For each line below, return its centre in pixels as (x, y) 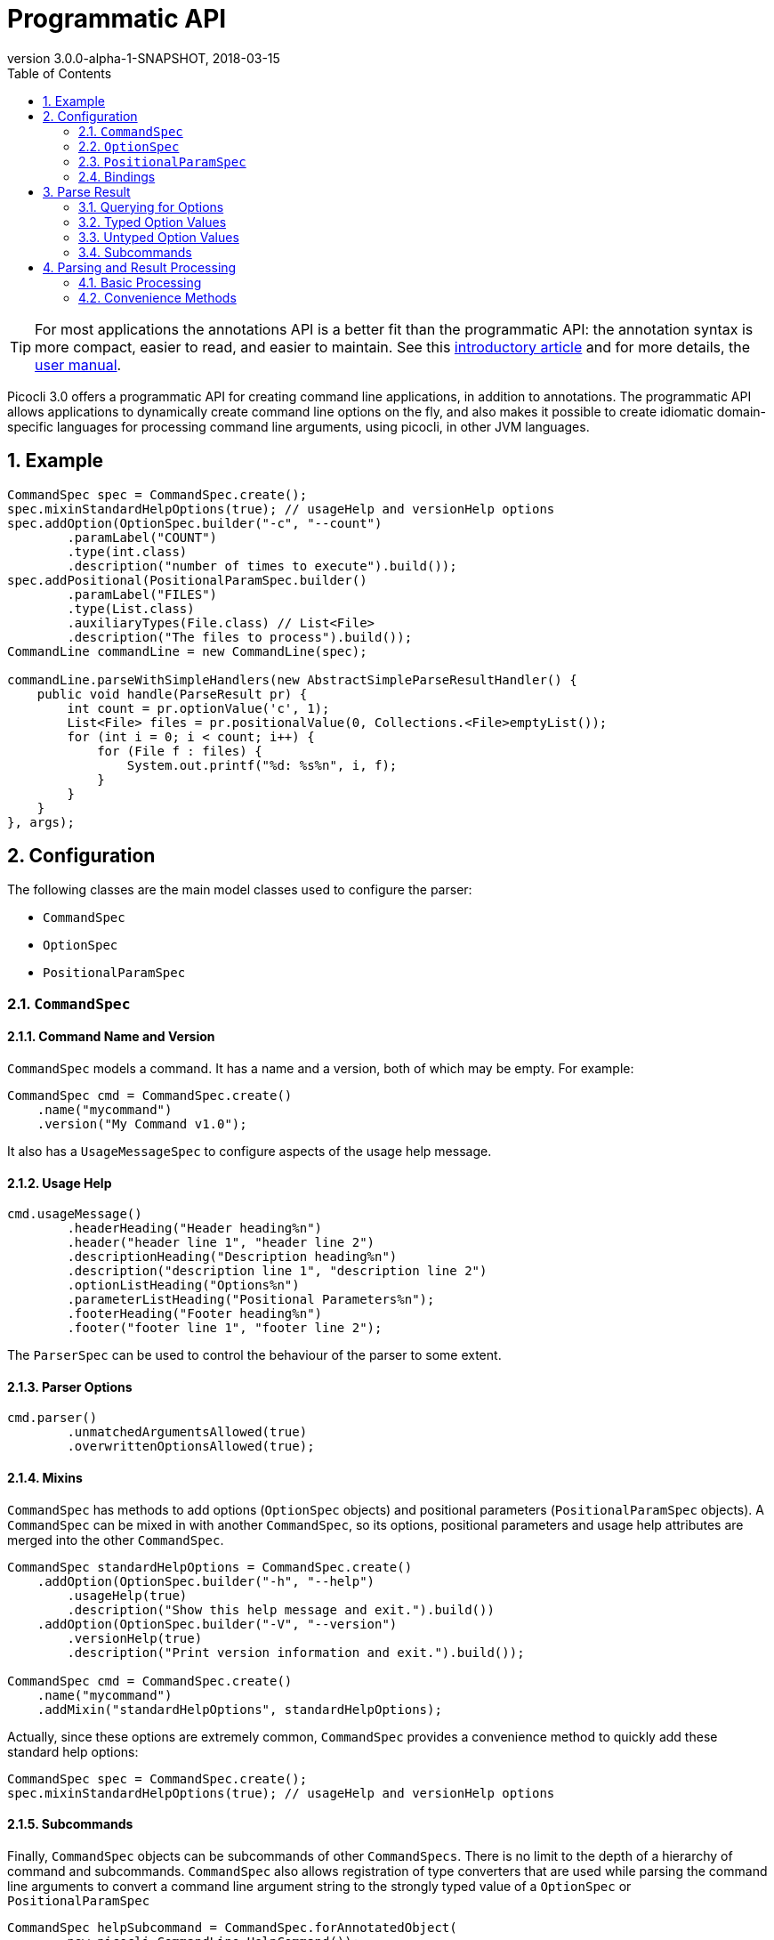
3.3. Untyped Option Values (159, 237)
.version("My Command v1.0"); (142, 1124)
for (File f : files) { (180, 751)
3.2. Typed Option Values (153, 222)
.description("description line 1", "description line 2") (277, 1271)
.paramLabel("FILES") (142, 594)
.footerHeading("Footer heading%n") (195, 1314)
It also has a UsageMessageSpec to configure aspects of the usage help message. (250, 1152)
